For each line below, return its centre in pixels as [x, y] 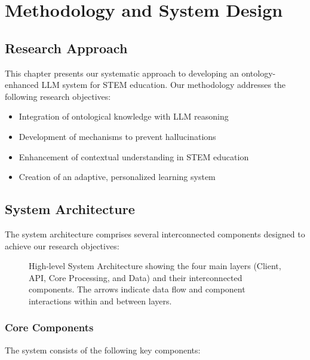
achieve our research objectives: [62, 245]
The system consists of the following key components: [103, 350]
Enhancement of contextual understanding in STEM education [134, 156]
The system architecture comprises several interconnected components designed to [155, 234]
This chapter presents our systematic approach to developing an [122, 73]
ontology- [259, 73]
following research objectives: [58, 96]
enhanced [22, 85]
